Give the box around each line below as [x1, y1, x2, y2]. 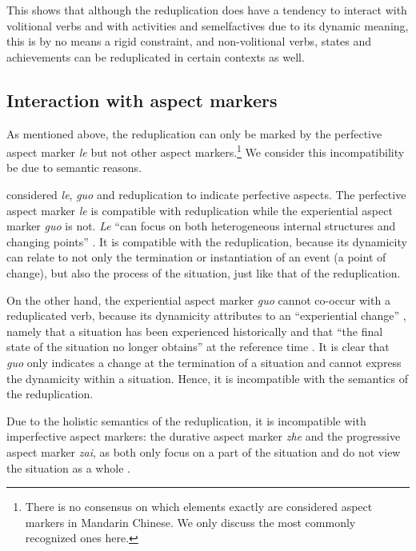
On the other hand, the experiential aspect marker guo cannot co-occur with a [6, 291, 390, 308]
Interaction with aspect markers [6, 87, 278, 112]
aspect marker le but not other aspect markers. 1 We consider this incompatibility [6, 142, 405, 160]
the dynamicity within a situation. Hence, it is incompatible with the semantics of [6, 369, 408, 386]
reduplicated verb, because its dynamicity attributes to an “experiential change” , [6, 307, 406, 324]
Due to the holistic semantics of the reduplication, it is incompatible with [6, 412, 366, 429]
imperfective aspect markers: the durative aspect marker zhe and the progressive [6, 428, 401, 445]
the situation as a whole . [6, 459, 130, 476]
